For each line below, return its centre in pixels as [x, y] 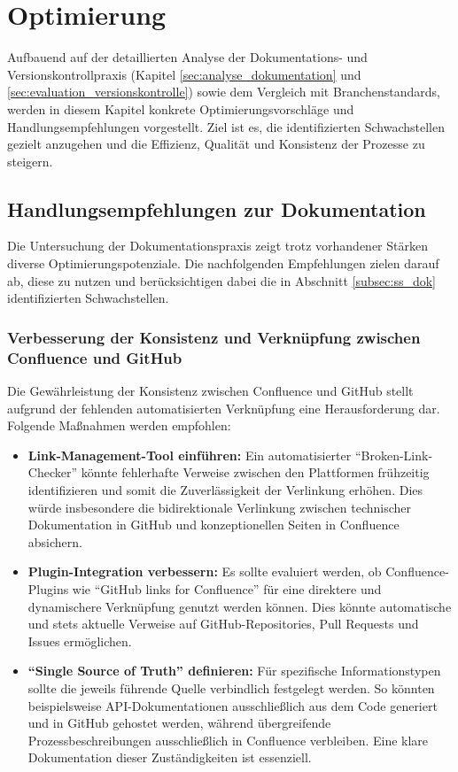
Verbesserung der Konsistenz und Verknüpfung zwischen [214, 337]
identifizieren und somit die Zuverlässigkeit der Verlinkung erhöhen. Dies [225, 489]
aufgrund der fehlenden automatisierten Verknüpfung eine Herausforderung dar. [224, 408]
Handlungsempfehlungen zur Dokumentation [217, 208]
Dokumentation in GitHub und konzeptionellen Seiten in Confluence [213, 525]
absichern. [55, 541]
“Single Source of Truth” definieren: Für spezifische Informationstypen [234, 671]
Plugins [48, 588]
